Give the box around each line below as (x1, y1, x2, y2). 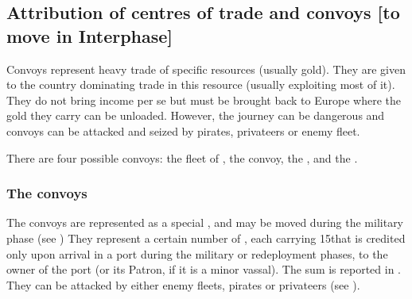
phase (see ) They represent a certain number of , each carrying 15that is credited (6, 229, 406, 246)
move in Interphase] (6, 23, 173, 48)
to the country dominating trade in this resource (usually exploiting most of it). (6, 76, 395, 93)
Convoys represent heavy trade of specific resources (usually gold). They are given (6, 60, 406, 77)
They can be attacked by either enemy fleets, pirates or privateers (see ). (6, 276, 360, 293)
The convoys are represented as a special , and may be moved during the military (6, 214, 404, 231)
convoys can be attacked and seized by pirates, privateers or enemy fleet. (6, 122, 360, 139)
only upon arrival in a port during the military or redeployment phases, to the (6, 245, 388, 262)
